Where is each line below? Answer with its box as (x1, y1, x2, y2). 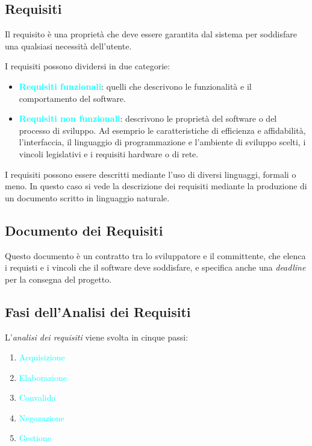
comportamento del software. (19, 92, 126, 104)
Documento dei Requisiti (5, 221, 163, 239)
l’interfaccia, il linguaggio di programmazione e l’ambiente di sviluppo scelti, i (19, 136, 306, 148)
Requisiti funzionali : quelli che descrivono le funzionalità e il (19, 80, 252, 92)
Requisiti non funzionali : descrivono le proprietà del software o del (19, 112, 277, 125)
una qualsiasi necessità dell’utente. (5, 39, 132, 52)
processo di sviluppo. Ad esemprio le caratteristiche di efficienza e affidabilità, (19, 124, 306, 136)
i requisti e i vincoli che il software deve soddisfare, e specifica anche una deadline (5, 261, 306, 274)
